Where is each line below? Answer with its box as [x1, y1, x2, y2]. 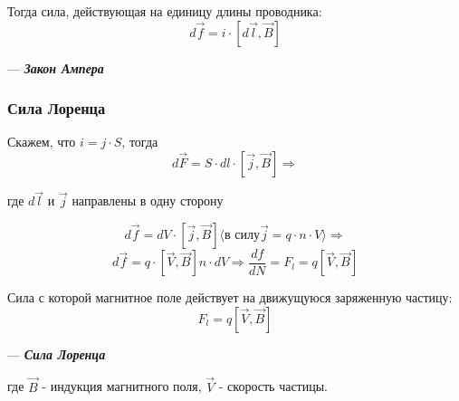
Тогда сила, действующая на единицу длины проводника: [7, 2, 322, 20]
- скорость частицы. [218, 377, 328, 396]
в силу [224, 228, 260, 242]
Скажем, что [7, 132, 76, 151]
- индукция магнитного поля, [42, 377, 202, 396]
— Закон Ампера [7, 58, 104, 77]
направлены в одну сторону [72, 191, 224, 210]
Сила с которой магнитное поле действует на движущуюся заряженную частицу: [7, 288, 453, 307]
